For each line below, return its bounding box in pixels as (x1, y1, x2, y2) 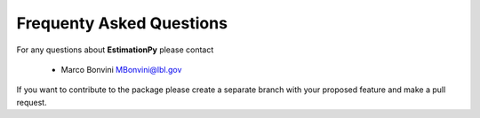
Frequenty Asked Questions (16, 13, 228, 33)
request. (16, 97, 48, 107)
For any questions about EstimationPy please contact (16, 44, 214, 55)
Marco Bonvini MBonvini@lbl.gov (60, 64, 182, 75)
